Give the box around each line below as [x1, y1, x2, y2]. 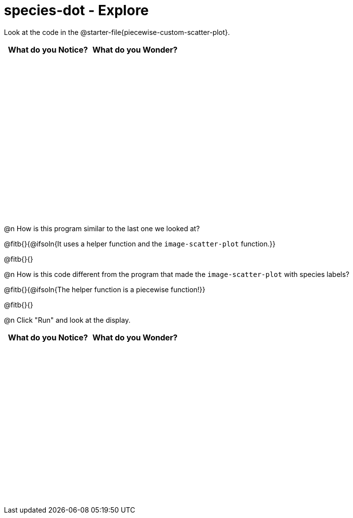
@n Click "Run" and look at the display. [4, 316, 130, 325]
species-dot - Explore [4, 2, 149, 19]
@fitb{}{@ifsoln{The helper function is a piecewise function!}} [4, 285, 206, 294]
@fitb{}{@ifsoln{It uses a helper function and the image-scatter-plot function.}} [4, 240, 276, 248]
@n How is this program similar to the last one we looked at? [4, 224, 200, 233]
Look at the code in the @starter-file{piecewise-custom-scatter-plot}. [4, 28, 230, 36]
